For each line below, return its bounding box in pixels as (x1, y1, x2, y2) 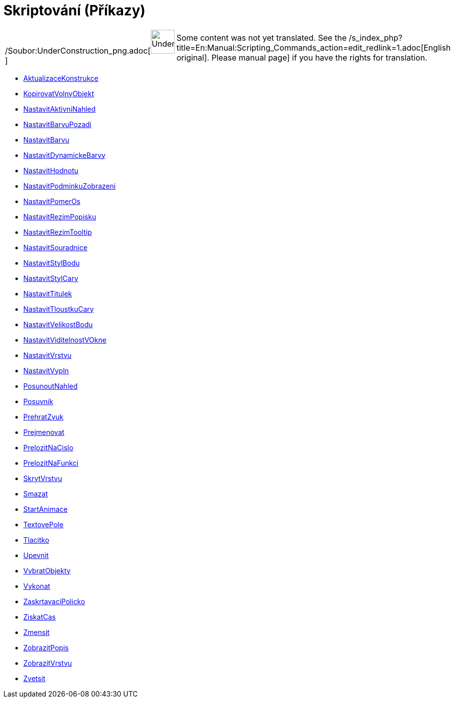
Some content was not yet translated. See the (176, 32, 347, 43)
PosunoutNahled (23, 381, 78, 390)
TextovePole (23, 520, 64, 529)
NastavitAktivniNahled (23, 104, 96, 113)
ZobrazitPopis (23, 643, 69, 652)
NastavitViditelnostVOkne (23, 335, 107, 344)
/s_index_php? (348, 32, 402, 43)
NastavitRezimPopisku (23, 212, 96, 221)
